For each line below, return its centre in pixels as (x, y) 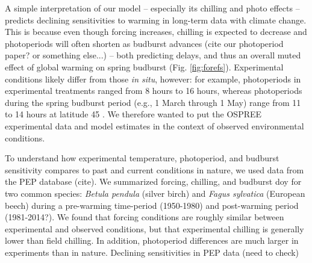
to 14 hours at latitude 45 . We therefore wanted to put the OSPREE (133, 114)
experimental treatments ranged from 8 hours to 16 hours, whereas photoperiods (154, 91)
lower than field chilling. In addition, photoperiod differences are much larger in (152, 240)
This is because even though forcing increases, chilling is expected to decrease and (156, 32)
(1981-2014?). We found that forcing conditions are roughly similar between (145, 217)
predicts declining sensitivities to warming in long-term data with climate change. (156, 20)
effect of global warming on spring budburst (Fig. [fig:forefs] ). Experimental (144, 67)
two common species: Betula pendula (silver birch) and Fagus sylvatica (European (155, 193)
